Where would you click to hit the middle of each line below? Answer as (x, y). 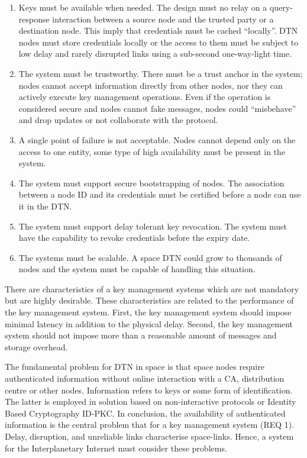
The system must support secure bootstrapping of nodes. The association (151, 183)
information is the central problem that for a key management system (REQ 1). (150, 425)
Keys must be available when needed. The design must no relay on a (143, 7)
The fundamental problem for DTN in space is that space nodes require (135, 367)
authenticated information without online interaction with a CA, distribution (145, 378)
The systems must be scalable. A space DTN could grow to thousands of (150, 257)
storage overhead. (36, 346)
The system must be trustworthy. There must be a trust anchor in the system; (161, 73)
